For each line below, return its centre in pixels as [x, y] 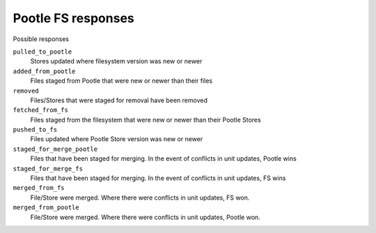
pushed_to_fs [35, 130]
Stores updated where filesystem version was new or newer [116, 61]
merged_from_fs [39, 188]
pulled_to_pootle [42, 51]
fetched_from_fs [41, 110]
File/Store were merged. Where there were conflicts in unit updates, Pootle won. [145, 217]
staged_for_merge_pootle [55, 149]
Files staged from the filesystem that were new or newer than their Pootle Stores [146, 120]
